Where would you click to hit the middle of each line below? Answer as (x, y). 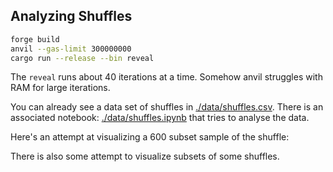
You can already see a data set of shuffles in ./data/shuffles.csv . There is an (167, 107)
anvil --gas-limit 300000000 (71, 49)
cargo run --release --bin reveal (82, 58)
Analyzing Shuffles (71, 16)
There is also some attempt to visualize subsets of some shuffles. (145, 156)
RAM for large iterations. (60, 88)
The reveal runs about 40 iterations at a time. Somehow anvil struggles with (166, 77)
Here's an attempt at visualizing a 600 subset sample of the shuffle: (150, 137)
